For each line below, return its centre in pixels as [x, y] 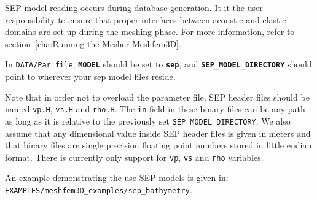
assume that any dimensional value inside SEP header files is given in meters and [158, 133]
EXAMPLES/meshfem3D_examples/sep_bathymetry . [99, 189]
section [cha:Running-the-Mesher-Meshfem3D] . [93, 43]
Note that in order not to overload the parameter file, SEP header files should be [157, 97]
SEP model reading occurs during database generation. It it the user [134, 7]
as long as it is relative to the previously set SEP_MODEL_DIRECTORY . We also [148, 121]
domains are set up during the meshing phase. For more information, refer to [150, 32]
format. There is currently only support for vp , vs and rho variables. [134, 157]
